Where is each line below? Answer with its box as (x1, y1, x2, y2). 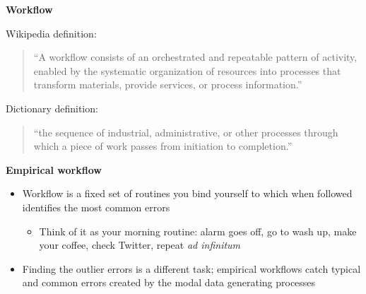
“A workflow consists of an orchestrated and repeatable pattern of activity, (33, 49, 358, 64)
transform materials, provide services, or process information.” (33, 77, 302, 92)
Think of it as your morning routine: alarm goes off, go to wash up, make (39, 223, 357, 238)
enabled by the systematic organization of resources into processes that (33, 63, 341, 78)
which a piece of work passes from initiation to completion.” (33, 139, 293, 153)
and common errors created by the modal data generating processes (22, 275, 316, 290)
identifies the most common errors (22, 199, 170, 214)
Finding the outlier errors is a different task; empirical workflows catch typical (22, 261, 361, 276)
